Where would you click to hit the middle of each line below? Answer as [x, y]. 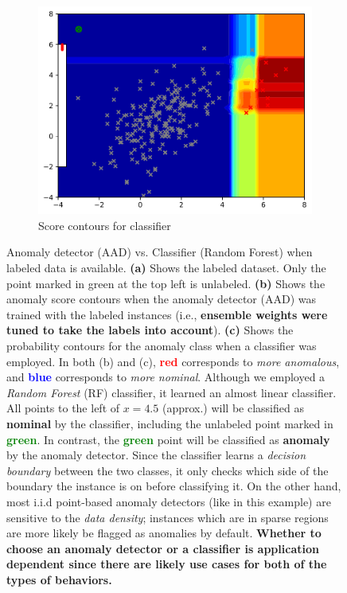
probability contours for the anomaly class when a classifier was [162, 345]
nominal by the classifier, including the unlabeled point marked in [170, 423]
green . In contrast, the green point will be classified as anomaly [168, 439]
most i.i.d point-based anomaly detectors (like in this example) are [169, 501]
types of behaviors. [59, 579]
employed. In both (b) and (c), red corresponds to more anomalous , [173, 361]
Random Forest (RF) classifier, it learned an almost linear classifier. [172, 392]
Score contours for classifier [105, 225]
